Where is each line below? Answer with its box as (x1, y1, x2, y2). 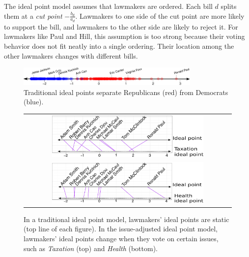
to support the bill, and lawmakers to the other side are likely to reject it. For (4, 21, 238, 32)
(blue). (24, 96, 44, 107)
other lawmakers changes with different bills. (4, 50, 138, 61)
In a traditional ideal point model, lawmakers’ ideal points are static (24, 214, 229, 224)
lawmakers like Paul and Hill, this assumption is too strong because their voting (4, 31, 245, 41)
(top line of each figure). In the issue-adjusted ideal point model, (24, 224, 218, 234)
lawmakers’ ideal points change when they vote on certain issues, (24, 233, 219, 244)
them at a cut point (4, 10, 62, 21)
